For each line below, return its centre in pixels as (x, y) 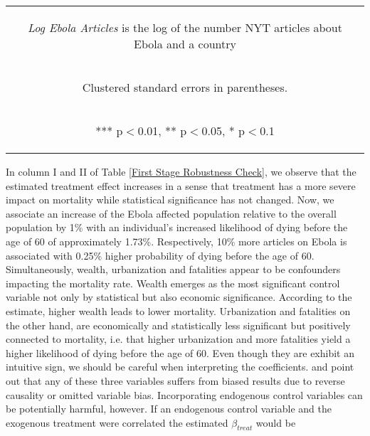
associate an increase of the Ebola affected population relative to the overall (171, 213)
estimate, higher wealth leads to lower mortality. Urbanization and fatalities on (178, 310)
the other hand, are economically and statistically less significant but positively (178, 325)
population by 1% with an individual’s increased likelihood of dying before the (177, 227)
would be (276, 422)
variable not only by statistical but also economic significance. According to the (179, 297)
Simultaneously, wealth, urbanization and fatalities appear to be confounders (173, 269)
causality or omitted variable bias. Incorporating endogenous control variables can (184, 394)
